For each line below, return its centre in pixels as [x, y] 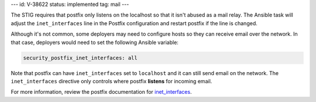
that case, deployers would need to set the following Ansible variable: [95, 42]
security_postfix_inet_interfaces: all [80, 58]
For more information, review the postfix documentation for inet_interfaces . [102, 92]
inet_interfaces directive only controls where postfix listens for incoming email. [111, 81]
